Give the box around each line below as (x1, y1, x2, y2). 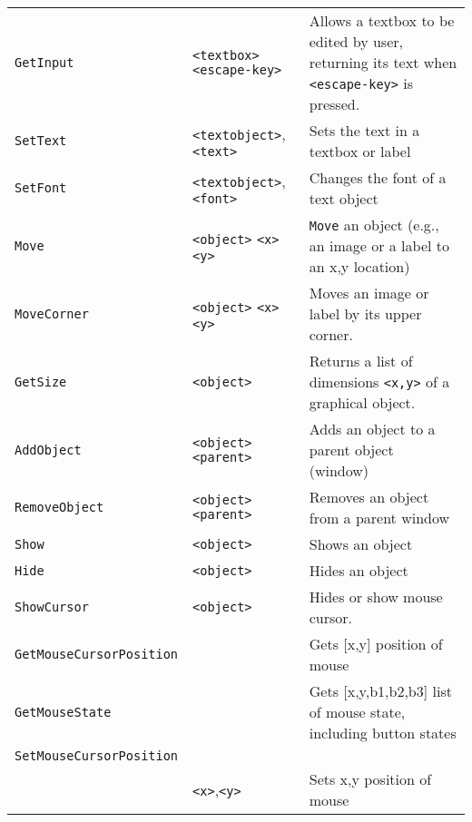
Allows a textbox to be (309, 10, 455, 31)
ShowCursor (15, 600, 89, 614)
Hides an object (309, 560, 408, 581)
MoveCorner (15, 306, 89, 321)
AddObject (15, 442, 82, 457)
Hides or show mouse (309, 586, 443, 607)
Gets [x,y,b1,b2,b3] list (309, 680, 452, 701)
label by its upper (309, 303, 422, 324)
